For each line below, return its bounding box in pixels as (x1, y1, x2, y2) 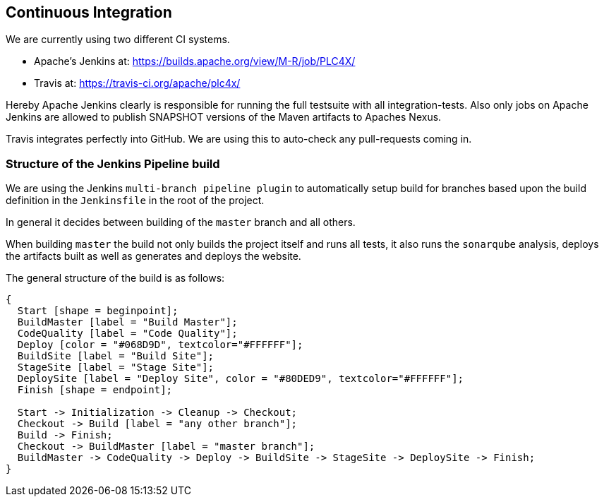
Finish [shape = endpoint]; (17, 384, 173, 396)
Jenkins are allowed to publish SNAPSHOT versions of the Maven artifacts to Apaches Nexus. (6, 111, 442, 124)
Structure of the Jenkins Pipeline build (6, 156, 220, 171)
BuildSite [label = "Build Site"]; (17, 350, 215, 362)
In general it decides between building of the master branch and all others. (6, 216, 356, 229)
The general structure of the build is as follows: (6, 272, 225, 285)
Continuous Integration (6, 4, 172, 21)
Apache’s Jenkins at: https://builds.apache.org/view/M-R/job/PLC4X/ (34, 55, 356, 68)
